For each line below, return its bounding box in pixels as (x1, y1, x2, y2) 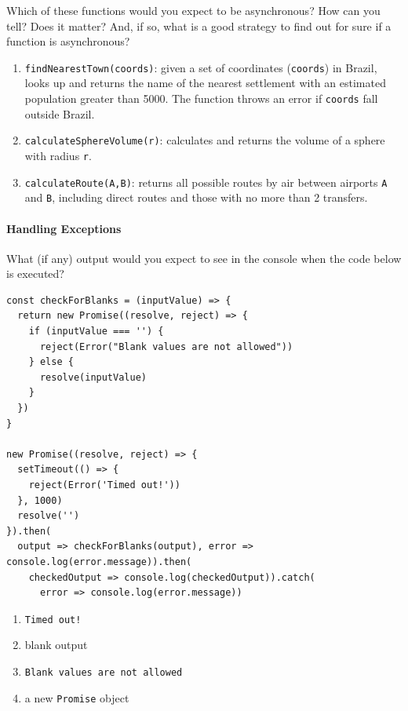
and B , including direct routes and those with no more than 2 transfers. (24, 189, 368, 206)
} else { (28, 356, 74, 368)
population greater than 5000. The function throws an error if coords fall (24, 90, 378, 107)
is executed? (6, 265, 64, 282)
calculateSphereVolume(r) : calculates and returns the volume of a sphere (24, 132, 385, 148)
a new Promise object (24, 689, 129, 706)
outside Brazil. (24, 105, 95, 122)
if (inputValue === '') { (28, 326, 164, 337)
